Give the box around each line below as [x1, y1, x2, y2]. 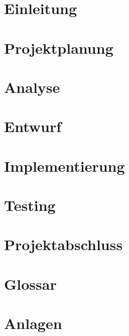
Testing [4, 195, 56, 215]
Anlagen [4, 313, 62, 333]
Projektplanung [4, 37, 113, 58]
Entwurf [4, 116, 62, 137]
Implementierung [4, 155, 125, 176]
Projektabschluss [4, 234, 123, 255]
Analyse [4, 76, 60, 97]
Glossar [4, 273, 57, 294]
